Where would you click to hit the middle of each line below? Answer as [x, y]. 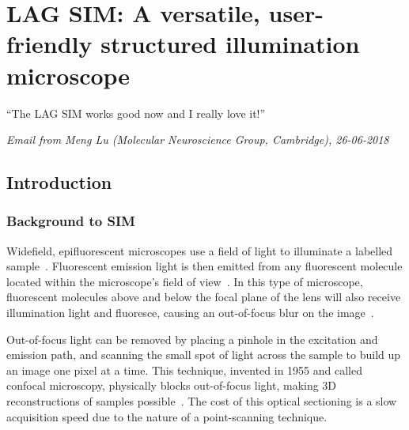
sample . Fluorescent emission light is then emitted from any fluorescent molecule [204, 266]
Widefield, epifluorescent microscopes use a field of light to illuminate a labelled [200, 250]
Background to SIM [71, 221]
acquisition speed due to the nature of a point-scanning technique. [167, 416]
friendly [49, 44]
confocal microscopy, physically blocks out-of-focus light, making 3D [172, 385]
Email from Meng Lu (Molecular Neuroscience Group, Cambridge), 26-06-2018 [198, 140]
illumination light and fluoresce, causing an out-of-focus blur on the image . [190, 313]
